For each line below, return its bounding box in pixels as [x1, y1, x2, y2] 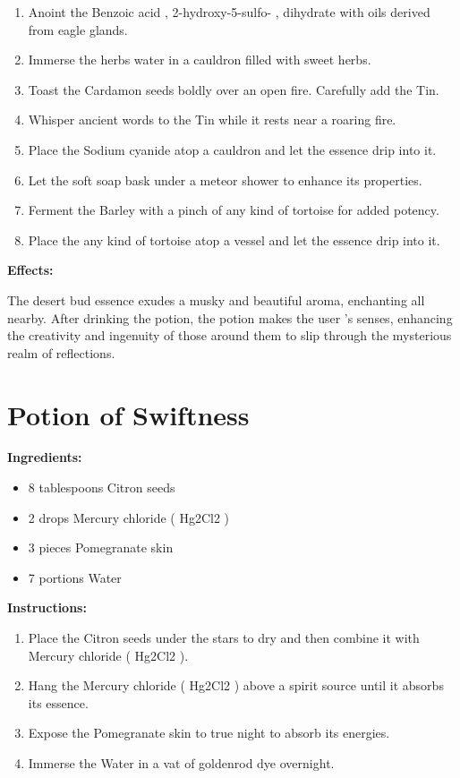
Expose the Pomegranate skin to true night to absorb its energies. [28, 723, 390, 742]
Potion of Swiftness [7, 396, 250, 432]
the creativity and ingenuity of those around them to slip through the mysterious [7, 326, 452, 345]
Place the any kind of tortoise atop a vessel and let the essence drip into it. [28, 230, 440, 249]
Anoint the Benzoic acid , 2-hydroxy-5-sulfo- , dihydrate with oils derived [28, 3, 430, 21]
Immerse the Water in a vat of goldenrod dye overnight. [28, 753, 335, 772]
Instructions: [7, 598, 87, 617]
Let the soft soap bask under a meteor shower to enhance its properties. [28, 170, 422, 189]
